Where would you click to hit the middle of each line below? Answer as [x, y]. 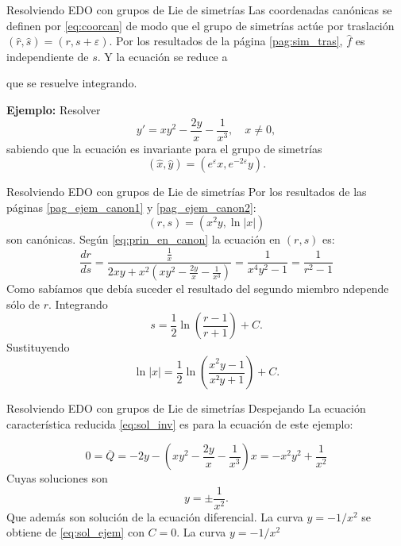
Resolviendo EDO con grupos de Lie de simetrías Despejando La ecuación [186, 408]
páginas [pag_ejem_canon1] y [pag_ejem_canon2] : [131, 207]
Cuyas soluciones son [57, 478]
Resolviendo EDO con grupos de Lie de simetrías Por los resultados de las [187, 192]
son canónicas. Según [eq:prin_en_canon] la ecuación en [144, 239]
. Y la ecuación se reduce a [162, 56]
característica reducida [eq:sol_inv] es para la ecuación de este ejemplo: [180, 423]
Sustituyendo [38, 347]
